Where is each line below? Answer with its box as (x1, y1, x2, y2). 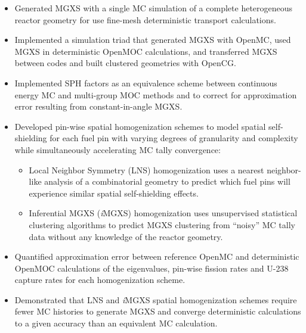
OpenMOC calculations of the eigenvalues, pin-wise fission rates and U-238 (14, 262, 289, 274)
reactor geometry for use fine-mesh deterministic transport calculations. (14, 13, 276, 26)
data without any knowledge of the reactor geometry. (29, 230, 223, 242)
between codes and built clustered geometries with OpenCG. (14, 57, 236, 69)
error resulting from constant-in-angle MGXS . (14, 100, 183, 113)
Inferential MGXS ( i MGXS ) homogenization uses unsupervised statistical (29, 207, 298, 219)
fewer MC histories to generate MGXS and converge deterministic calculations (14, 305, 301, 318)
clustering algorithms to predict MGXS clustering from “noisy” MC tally (29, 218, 295, 231)
